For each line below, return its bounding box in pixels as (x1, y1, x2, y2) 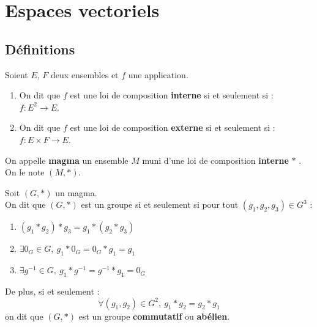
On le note (5, 166, 45, 178)
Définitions (5, 39, 75, 58)
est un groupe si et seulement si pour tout (81, 198, 239, 211)
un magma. (55, 186, 97, 199)
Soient (5, 68, 28, 81)
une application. (128, 68, 188, 81)
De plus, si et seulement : (5, 284, 100, 297)
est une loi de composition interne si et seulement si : (70, 89, 274, 101)
